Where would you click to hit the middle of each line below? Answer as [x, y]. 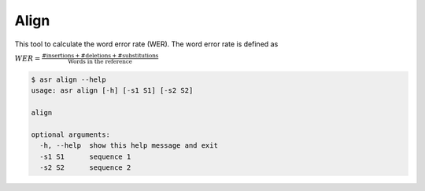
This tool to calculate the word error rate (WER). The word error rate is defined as [146, 44]
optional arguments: [70, 134]
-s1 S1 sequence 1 [85, 156]
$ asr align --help [68, 79]
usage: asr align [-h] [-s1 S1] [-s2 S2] [112, 91]
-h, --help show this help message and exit [129, 146]
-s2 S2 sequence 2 [85, 168]
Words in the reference [100, 62]
